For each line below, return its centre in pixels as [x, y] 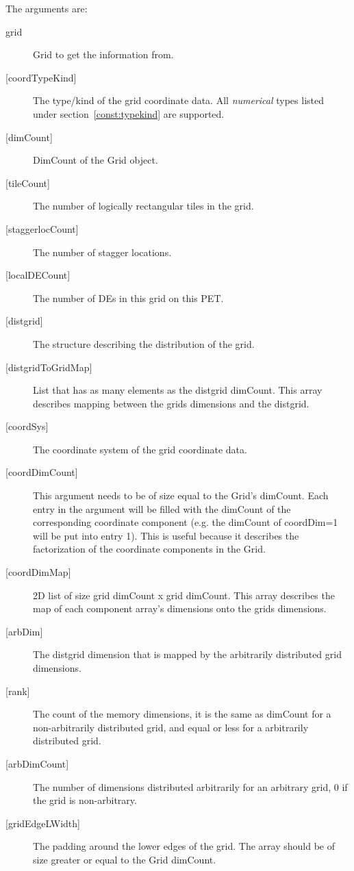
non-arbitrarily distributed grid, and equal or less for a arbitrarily [171, 727]
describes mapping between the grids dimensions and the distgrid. [171, 403]
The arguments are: [47, 8]
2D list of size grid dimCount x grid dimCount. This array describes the [184, 595]
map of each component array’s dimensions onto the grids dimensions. [180, 608]
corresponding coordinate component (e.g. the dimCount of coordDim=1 [186, 522]
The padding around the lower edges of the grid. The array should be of [184, 846]
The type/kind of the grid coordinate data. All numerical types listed [179, 100]
